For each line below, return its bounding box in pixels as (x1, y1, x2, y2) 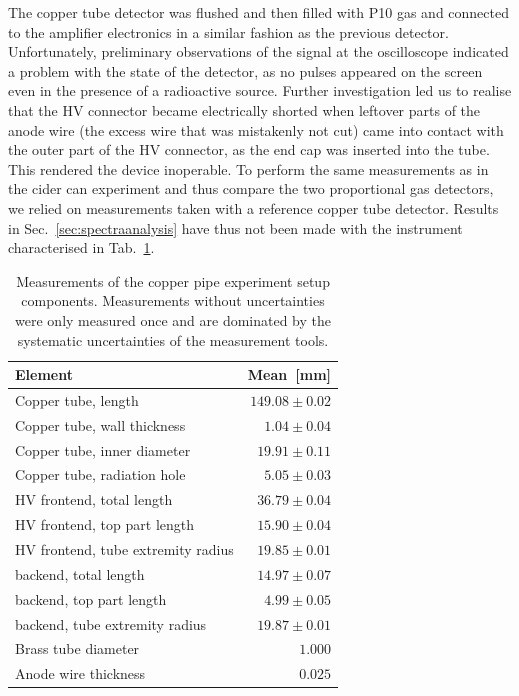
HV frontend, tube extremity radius (15, 539, 234, 559)
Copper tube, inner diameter (15, 439, 191, 460)
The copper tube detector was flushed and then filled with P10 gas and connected (8, 2, 510, 22)
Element (15, 364, 73, 385)
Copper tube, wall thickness (15, 414, 186, 435)
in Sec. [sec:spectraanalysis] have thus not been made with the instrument (8, 217, 463, 238)
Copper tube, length (15, 389, 139, 410)
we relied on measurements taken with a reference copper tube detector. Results (8, 197, 499, 218)
